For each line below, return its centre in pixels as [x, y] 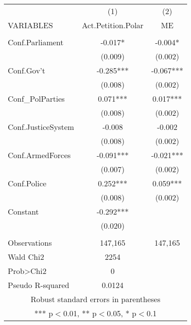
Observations [30, 243]
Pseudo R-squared [39, 285]
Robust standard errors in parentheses [95, 299]
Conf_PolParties [36, 99]
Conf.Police [27, 183]
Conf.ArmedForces [39, 155]
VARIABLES [30, 25]
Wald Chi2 [26, 257]
